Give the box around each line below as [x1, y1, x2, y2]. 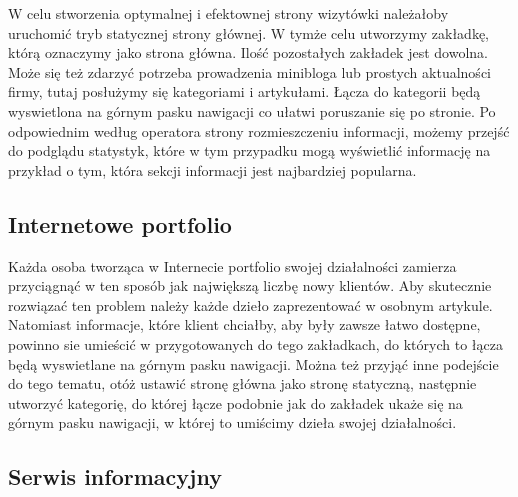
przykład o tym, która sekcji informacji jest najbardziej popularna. [8, 159, 417, 180]
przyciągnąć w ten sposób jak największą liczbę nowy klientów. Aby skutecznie [8, 275, 492, 296]
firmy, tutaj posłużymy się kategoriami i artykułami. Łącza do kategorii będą [8, 81, 481, 102]
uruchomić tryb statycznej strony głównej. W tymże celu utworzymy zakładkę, [8, 22, 490, 43]
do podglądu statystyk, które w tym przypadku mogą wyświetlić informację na [8, 140, 491, 161]
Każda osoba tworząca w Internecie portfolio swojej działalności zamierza [8, 255, 457, 276]
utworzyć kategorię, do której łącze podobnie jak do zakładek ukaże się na [8, 392, 463, 413]
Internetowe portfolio [8, 208, 232, 239]
